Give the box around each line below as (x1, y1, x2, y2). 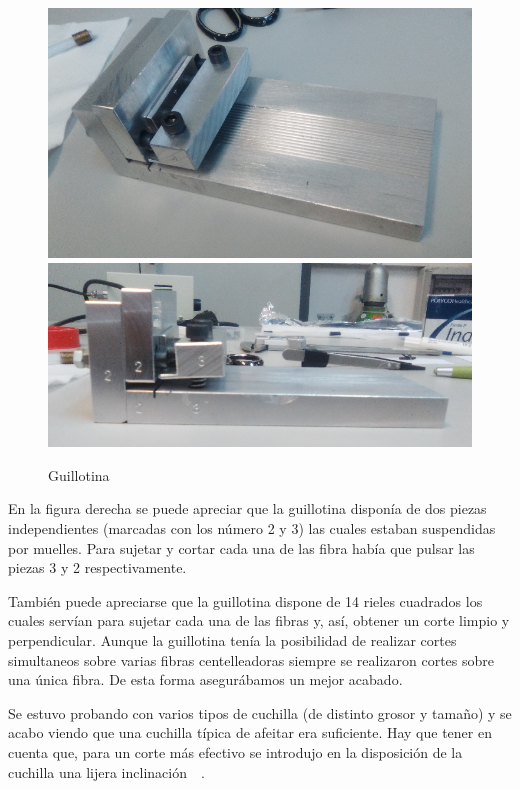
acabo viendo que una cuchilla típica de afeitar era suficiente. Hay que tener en (8, 722, 492, 743)
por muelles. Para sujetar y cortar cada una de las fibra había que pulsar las (8, 537, 475, 558)
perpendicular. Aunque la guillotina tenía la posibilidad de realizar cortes (8, 630, 457, 650)
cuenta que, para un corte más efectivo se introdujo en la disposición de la (8, 741, 463, 762)
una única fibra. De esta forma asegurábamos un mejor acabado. (8, 669, 403, 690)
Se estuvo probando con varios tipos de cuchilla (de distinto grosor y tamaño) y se (8, 702, 512, 723)
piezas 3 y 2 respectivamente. (8, 557, 187, 578)
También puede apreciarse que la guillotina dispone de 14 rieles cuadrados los (8, 590, 483, 611)
